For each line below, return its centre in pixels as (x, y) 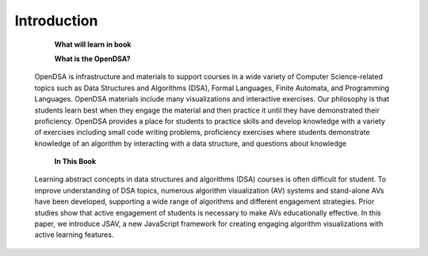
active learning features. (74, 235)
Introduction (56, 21)
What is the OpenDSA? (92, 59)
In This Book (75, 162)
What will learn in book (93, 44)
